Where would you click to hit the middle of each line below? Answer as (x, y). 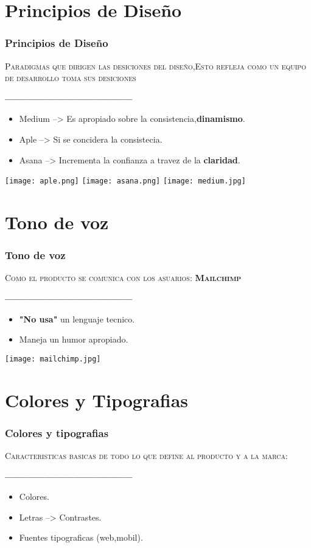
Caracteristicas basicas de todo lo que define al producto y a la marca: (146, 456)
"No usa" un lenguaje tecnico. (77, 318)
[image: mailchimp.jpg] (53, 359)
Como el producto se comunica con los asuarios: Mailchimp (123, 278)
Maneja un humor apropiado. (74, 339)
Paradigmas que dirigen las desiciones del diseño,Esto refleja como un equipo (155, 66)
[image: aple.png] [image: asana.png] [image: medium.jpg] (125, 181)
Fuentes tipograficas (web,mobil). (81, 537)
